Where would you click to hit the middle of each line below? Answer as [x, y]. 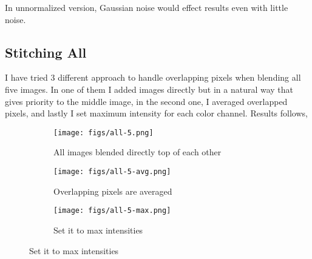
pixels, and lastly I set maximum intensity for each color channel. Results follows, [156, 113]
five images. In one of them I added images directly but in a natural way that [149, 89]
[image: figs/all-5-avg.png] [112, 172]
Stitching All [46, 52]
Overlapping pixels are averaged [113, 191]
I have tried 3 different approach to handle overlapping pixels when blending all [153, 77]
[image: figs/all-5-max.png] [112, 211]
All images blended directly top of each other [137, 152]
